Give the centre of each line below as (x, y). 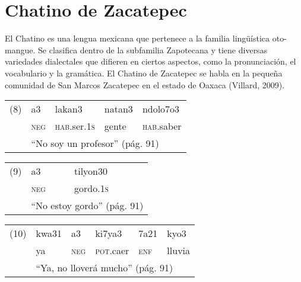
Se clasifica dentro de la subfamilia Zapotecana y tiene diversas (153, 49)
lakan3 (69, 109)
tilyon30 (91, 171)
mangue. (20, 49)
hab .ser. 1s (75, 126)
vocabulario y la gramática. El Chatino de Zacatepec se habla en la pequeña (144, 73)
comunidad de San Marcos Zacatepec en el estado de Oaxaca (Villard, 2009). (145, 84)
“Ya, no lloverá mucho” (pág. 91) (104, 268)
